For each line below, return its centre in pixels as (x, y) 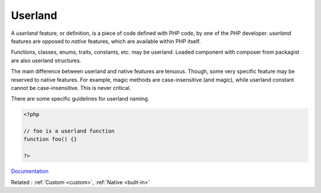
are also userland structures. (46, 60)
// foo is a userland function (69, 131)
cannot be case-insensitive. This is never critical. (71, 88)
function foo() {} (50, 139)
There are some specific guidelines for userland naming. (80, 99)
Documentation (30, 171)
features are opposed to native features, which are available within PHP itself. (106, 41)
